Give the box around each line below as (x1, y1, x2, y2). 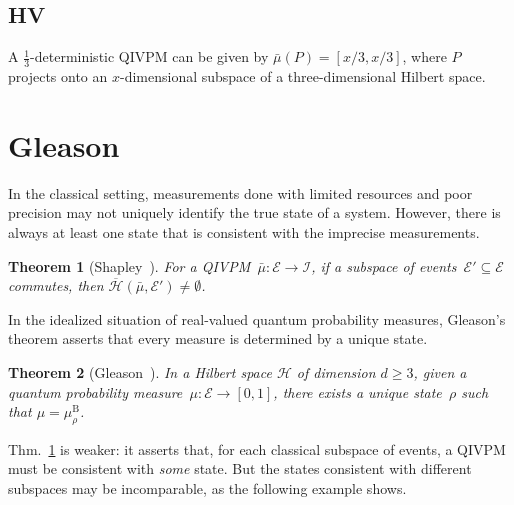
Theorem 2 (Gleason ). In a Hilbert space (8, 361, 272, 382)
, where (402, 46, 447, 67)
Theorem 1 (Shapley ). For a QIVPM (8, 255, 251, 276)
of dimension (296, 361, 376, 382)
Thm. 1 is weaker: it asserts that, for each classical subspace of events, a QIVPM (8, 438, 506, 459)
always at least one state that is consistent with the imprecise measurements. (8, 221, 480, 242)
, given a (413, 361, 467, 382)
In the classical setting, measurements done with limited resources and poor (8, 182, 473, 203)
